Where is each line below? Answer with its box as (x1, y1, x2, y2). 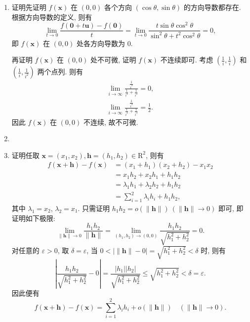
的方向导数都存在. (183, 2, 241, 12)
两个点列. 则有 (37, 66, 83, 77)
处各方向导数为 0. (77, 38, 133, 48)
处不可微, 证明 (90, 54, 136, 65)
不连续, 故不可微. (83, 116, 138, 127)
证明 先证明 (11, 2, 46, 12)
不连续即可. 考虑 (160, 54, 213, 65)
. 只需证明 (78, 203, 110, 214)
